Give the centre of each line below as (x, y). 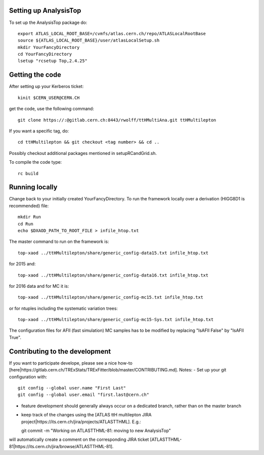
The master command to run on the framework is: (59, 241)
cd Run (26, 224)
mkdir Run (29, 217)
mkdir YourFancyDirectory (49, 47)
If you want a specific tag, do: (39, 131)
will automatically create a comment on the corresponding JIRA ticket (79, 439)
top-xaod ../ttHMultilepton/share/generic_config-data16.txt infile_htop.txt (113, 275)
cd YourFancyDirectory (45, 54)
